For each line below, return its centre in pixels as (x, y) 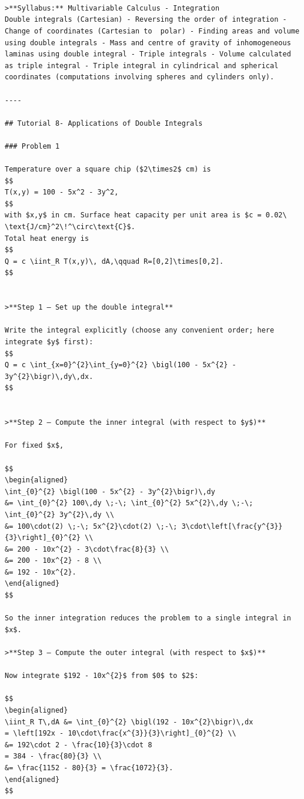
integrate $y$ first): (49, 342)
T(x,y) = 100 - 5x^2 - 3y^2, (62, 192)
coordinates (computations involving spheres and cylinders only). (140, 77)
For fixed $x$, (34, 446)
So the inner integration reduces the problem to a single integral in (148, 618)
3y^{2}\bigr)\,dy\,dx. (49, 376)
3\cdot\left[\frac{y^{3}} (232, 526)
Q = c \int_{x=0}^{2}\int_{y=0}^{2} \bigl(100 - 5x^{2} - (121, 365)
